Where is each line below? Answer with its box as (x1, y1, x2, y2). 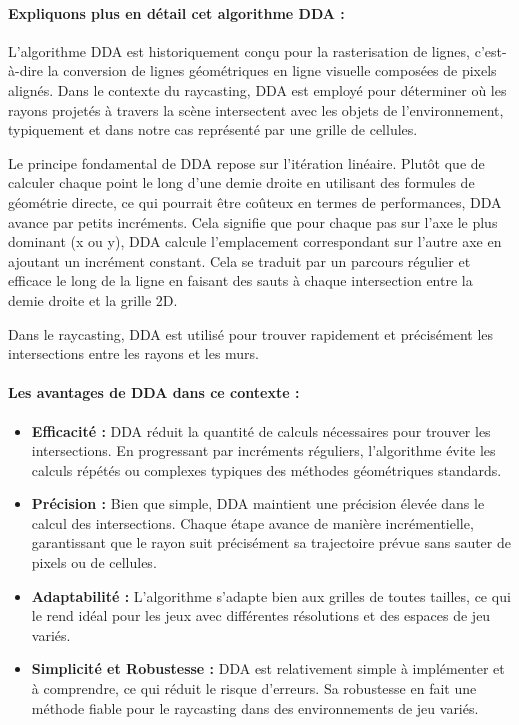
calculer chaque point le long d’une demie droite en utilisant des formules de (8, 172, 475, 193)
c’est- (474, 40, 507, 61)
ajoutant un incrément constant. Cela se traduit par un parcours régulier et (8, 250, 471, 271)
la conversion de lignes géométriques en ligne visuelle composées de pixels (47, 60, 497, 81)
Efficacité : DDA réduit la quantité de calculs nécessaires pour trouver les (31, 420, 491, 441)
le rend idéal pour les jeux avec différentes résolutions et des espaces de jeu (31, 605, 491, 626)
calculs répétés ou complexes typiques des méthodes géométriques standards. (31, 459, 502, 480)
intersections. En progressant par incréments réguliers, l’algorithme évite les (31, 440, 496, 461)
